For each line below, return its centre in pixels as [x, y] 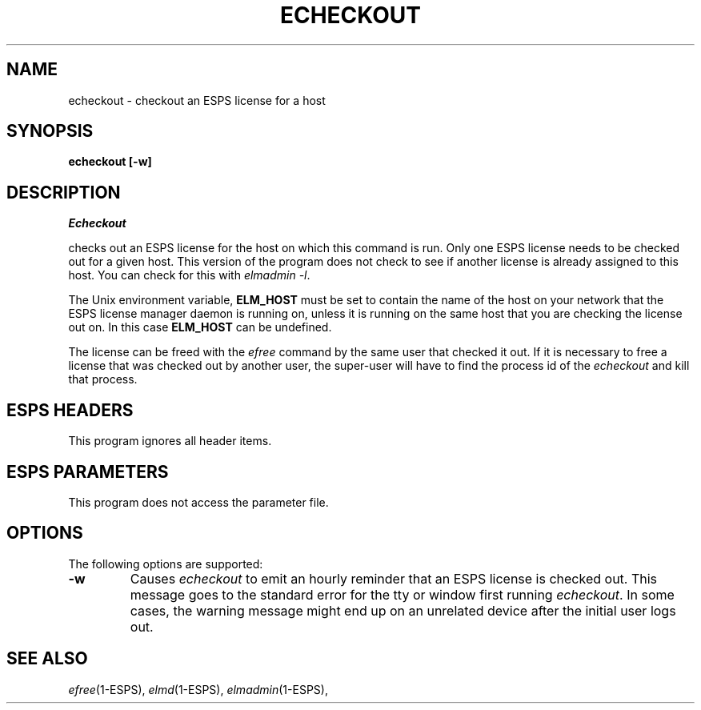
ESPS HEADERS [70, 410]
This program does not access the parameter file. [198, 502]
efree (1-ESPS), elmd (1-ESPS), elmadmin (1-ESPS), [198, 689]
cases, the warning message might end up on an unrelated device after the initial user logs [403, 610]
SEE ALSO [47, 659]
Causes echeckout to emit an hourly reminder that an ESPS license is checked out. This [394, 578]
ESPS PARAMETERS [88, 471]
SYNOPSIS [50, 131]
